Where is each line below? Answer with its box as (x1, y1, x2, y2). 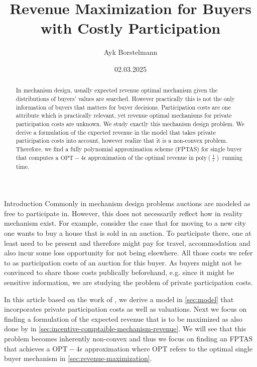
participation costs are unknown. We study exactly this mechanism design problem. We (16, 119, 244, 128)
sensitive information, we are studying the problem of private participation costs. (4, 277, 253, 287)
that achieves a (4, 343, 50, 353)
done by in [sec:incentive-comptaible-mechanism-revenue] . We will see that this (4, 323, 246, 334)
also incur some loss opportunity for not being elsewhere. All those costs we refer (4, 247, 253, 258)
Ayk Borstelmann (103, 47, 158, 57)
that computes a (16, 153, 59, 161)
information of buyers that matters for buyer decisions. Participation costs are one (16, 103, 231, 111)
